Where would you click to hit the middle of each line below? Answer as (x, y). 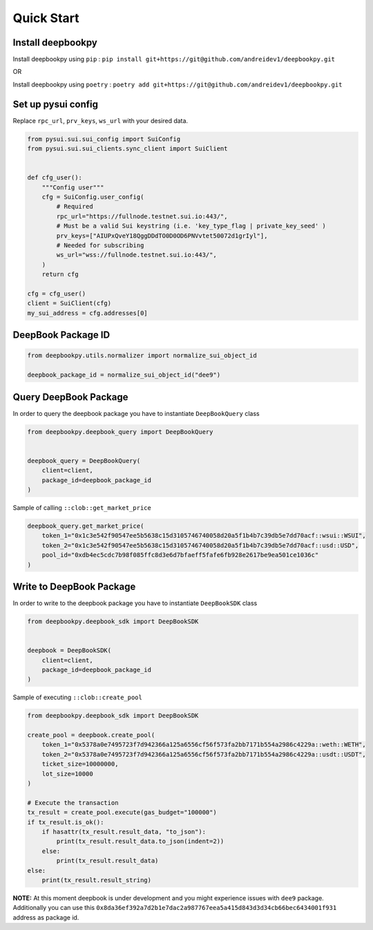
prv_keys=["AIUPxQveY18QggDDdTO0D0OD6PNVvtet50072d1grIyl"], (162, 236)
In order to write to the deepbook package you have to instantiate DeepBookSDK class (135, 603)
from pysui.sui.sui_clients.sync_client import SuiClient (127, 149)
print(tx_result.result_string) (97, 880)
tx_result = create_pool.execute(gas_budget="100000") (122, 813)
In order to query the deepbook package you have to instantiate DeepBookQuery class (136, 413)
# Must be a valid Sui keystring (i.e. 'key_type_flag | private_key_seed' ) (191, 226)
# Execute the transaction (73, 803)
